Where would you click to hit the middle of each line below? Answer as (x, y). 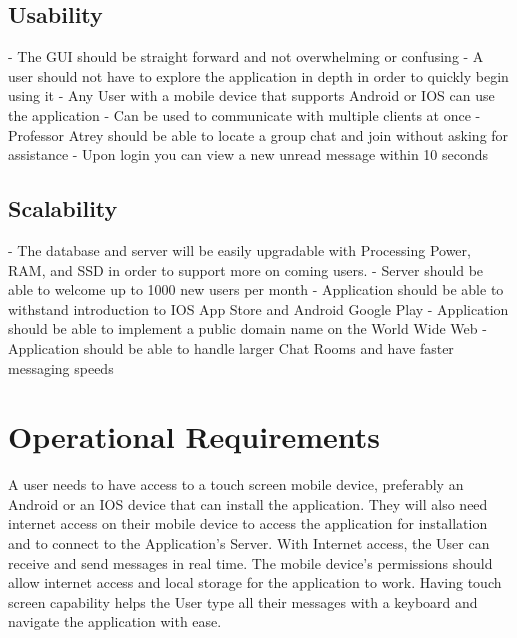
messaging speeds (61, 367)
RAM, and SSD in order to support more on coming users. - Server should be (246, 269)
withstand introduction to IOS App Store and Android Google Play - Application (258, 308)
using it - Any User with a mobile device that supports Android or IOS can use (251, 95)
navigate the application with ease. (115, 621)
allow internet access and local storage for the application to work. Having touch (255, 582)
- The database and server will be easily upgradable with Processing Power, (239, 249)
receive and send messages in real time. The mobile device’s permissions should (250, 562)
